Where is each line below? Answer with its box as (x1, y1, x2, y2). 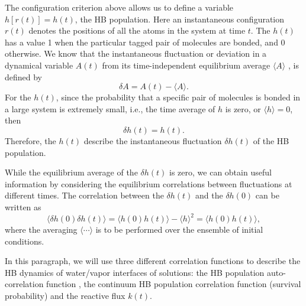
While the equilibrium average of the (5, 166, 138, 178)
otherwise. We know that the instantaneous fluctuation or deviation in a (5, 47, 267, 60)
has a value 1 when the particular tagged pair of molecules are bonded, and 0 (5, 35, 285, 48)
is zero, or (225, 102, 261, 115)
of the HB (253, 134, 289, 147)
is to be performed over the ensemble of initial (95, 223, 263, 235)
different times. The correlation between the (5, 189, 164, 201)
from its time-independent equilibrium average (102, 58, 270, 71)
